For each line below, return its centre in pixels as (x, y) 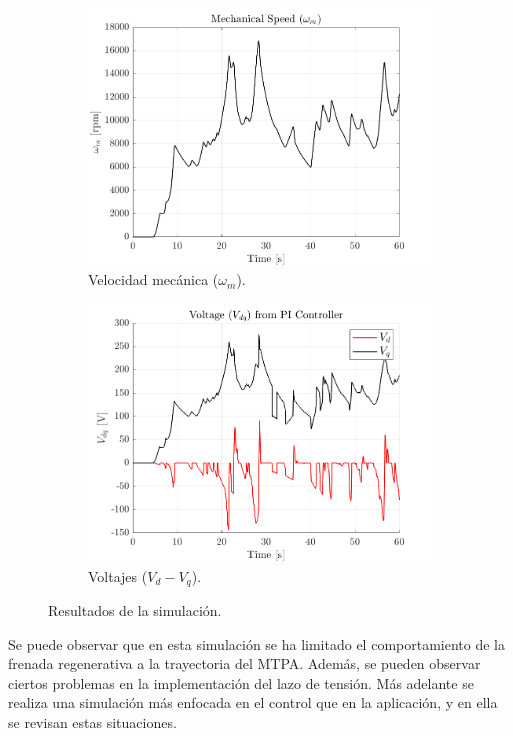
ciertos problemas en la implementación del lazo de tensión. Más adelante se (241, 682)
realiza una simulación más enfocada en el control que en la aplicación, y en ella (253, 702)
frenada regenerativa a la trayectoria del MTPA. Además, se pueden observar (244, 663)
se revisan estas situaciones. (92, 721)
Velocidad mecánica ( (153, 279)
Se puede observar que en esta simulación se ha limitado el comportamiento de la (256, 643)
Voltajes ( (118, 575)
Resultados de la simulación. (135, 610)
